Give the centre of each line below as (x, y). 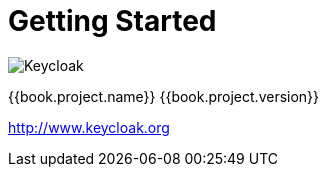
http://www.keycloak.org (89, 127)
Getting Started (112, 21)
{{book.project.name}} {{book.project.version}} (164, 96)
